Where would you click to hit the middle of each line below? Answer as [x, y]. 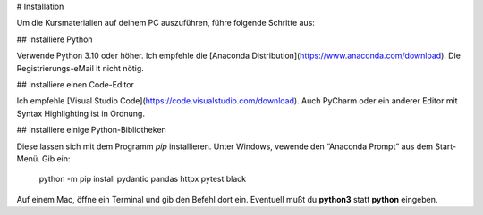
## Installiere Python [55, 39]
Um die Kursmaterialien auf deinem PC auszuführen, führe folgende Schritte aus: [165, 23]
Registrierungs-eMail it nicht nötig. [80, 68]
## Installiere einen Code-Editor [75, 84]
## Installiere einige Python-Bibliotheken [92, 130]
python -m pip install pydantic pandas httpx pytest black [143, 179]
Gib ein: [56, 158]
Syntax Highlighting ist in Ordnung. [80, 113]
